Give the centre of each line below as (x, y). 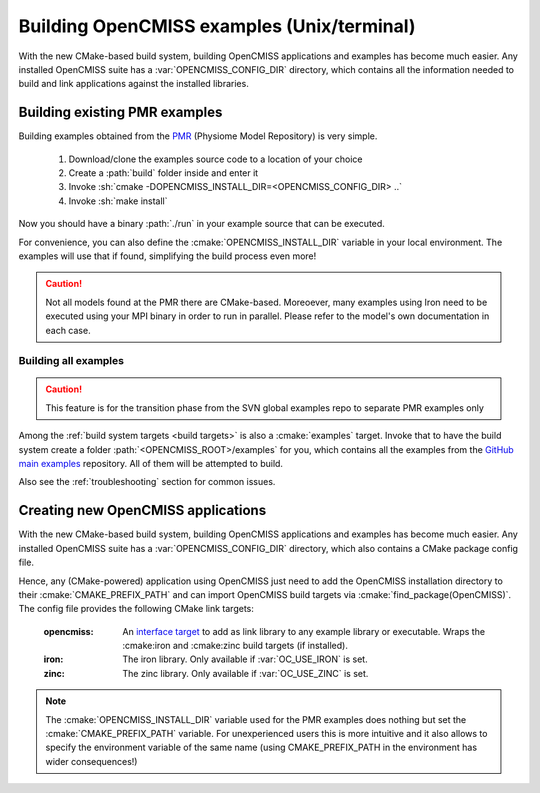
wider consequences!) (91, 761)
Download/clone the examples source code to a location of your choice (215, 159)
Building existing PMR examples (120, 112)
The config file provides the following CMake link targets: (136, 609)
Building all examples (71, 361)
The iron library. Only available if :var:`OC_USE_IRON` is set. (245, 659)
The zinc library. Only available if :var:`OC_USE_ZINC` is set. (245, 673)
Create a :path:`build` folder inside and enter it (163, 173)
